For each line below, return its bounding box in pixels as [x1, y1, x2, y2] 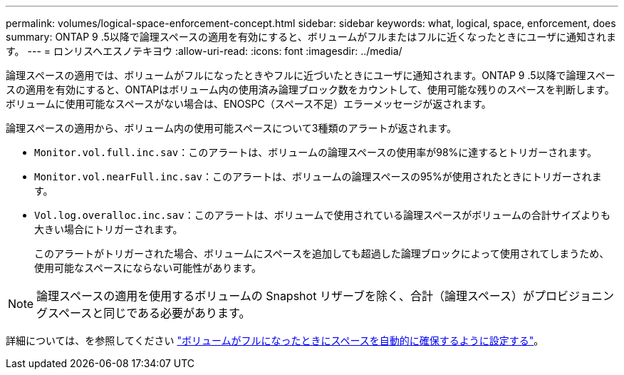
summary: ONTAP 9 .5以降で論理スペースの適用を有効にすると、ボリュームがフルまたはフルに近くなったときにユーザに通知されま [6, 31, 616, 43]
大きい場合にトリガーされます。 [34, 223, 183, 235]
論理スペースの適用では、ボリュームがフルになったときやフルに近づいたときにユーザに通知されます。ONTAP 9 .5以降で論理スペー [6, 69, 615, 81]
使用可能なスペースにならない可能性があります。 [34, 262, 261, 274]
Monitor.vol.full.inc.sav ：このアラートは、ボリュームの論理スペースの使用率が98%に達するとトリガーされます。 [34, 146, 597, 158]
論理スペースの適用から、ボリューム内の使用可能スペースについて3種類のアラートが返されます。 [6, 122, 457, 134]
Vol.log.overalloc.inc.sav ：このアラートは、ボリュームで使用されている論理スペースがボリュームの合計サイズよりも [34, 209, 611, 221]
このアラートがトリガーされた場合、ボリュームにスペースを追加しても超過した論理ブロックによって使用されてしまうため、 [34, 247, 610, 260]
